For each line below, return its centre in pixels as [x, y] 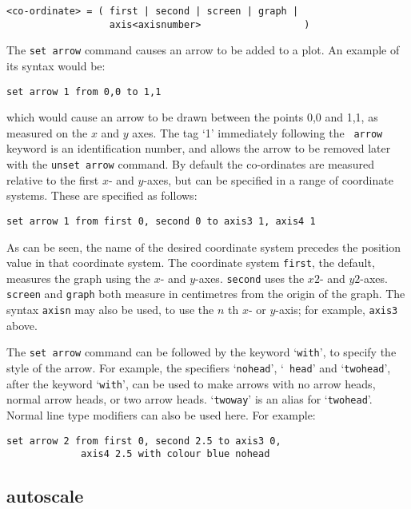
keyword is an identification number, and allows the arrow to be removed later [199, 148]
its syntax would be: [56, 65]
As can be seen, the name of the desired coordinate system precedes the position [204, 247]
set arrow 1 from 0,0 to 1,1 [84, 91]
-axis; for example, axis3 [337, 310]
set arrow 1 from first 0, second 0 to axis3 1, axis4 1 [161, 221]
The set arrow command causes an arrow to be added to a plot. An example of [203, 50]
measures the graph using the [78, 278]
